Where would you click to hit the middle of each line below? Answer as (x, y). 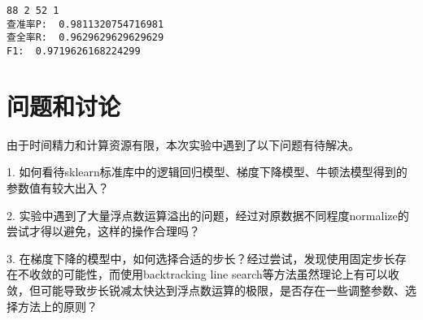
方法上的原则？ (57, 306)
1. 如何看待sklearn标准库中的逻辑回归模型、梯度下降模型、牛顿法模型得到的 (207, 172)
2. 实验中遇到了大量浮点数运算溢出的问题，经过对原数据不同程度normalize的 (208, 215)
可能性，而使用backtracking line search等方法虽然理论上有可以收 (231, 274)
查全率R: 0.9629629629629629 (85, 38)
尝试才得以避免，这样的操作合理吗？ (103, 231)
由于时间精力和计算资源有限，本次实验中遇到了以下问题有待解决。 (183, 144)
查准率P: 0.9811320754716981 (85, 24)
